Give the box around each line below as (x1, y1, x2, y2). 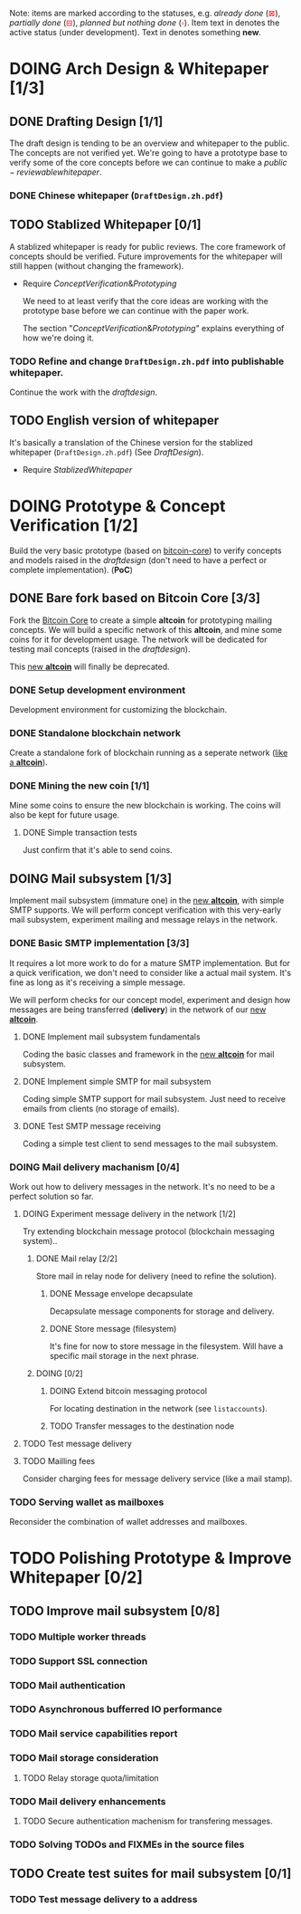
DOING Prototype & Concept (9, 496, 226, 517)
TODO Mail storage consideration (9, 1752, 159, 1765)
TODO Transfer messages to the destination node (49, 1421, 235, 1431)
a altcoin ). (9, 757, 48, 768)
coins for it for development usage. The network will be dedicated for (9, 634, 268, 645)
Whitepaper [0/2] (9, 1567, 143, 1588)
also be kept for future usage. (9, 809, 120, 820)
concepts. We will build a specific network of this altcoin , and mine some (9, 624, 283, 635)
